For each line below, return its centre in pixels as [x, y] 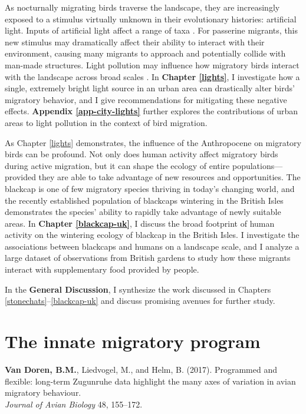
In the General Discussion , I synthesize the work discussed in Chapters [138, 289]
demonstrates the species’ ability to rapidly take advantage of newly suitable [143, 212]
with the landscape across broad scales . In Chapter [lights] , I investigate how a [152, 76]
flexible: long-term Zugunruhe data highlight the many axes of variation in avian [150, 381]
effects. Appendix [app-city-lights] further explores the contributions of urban [152, 111]
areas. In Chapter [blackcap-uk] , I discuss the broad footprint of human [140, 223]
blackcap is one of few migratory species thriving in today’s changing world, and [150, 188]
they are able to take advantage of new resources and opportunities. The [170, 177]
